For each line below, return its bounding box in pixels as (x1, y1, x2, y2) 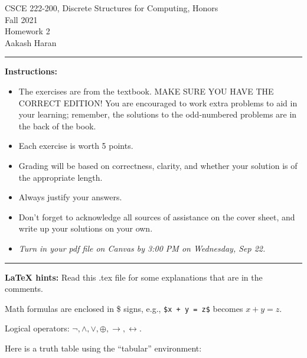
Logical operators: (5, 322, 70, 334)
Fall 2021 (5, 13, 38, 25)
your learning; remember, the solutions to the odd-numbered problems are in (18, 108, 297, 121)
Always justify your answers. (18, 191, 122, 203)
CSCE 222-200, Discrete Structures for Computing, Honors (5, 2, 218, 14)
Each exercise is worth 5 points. (18, 139, 133, 152)
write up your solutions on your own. (18, 222, 153, 235)
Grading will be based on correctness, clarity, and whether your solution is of (18, 159, 298, 171)
